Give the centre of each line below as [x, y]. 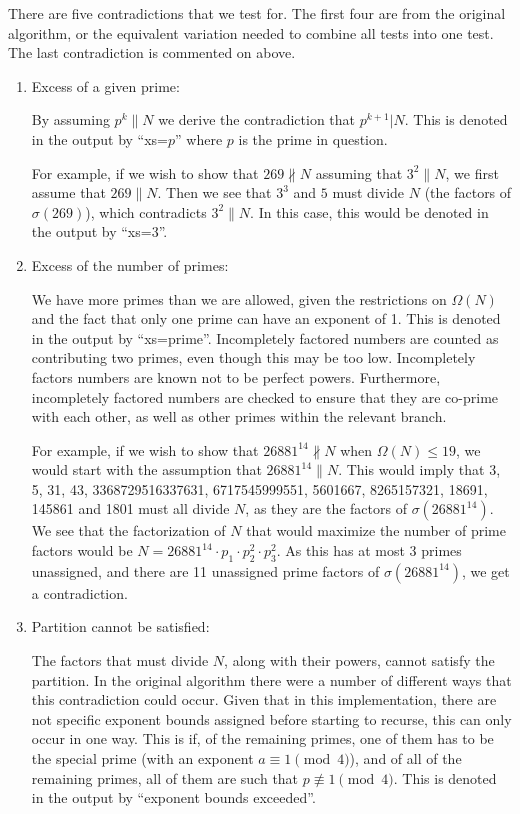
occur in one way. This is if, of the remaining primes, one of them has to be [262, 738]
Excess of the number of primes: [130, 264]
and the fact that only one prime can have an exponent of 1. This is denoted [266, 318]
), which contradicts [146, 211]
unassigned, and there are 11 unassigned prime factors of [205, 570]
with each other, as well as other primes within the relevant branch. [239, 416]
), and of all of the [405, 758]
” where [199, 138]
